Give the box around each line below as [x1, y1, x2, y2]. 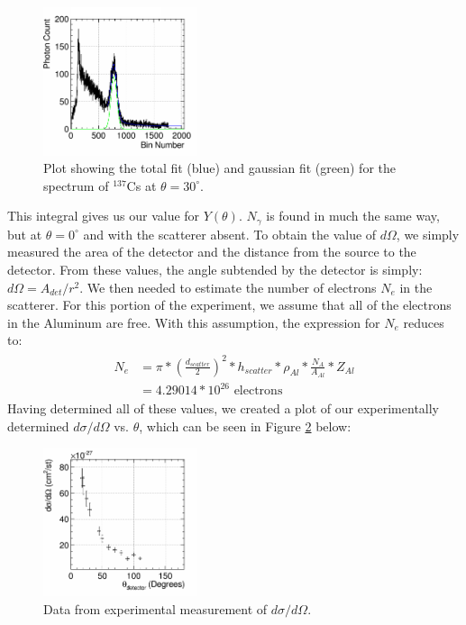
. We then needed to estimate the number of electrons [79, 277, 377, 296]
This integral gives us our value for [7, 206, 200, 225]
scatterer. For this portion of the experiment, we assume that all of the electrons [7, 295, 452, 314]
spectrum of [43, 176, 109, 195]
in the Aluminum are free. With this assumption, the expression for [7, 312, 380, 331]
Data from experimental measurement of [43, 599, 268, 618]
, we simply [396, 224, 460, 243]
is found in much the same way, [266, 206, 440, 225]
